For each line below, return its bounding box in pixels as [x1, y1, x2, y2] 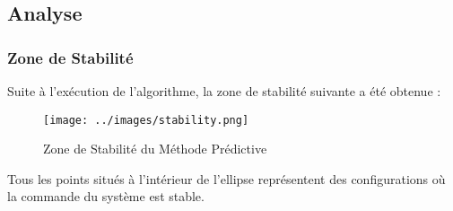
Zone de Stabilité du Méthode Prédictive [43, 139, 267, 158]
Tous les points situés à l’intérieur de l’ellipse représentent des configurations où [7, 169, 446, 188]
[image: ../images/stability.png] [43, 113, 249, 127]
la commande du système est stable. [7, 187, 205, 206]
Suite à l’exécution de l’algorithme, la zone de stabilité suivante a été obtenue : [7, 82, 441, 100]
